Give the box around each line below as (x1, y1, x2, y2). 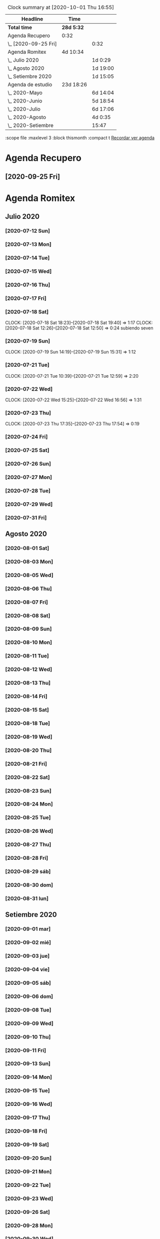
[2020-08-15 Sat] (5, 707, 49, 713)
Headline (21, 16, 43, 22)
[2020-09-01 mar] (5, 926, 51, 933)
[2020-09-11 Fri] (5, 1047, 46, 1054)
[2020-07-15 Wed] (5, 268, 52, 275)
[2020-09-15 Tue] (5, 1087, 50, 1094)
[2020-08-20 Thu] (5, 747, 52, 754)
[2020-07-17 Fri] (5, 295, 46, 302)
